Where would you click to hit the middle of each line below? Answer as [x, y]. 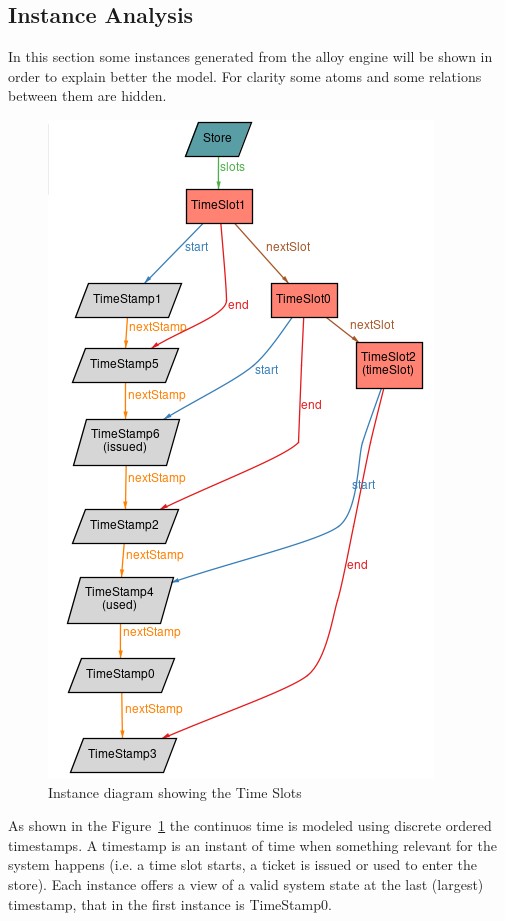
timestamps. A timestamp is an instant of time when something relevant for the [252, 844]
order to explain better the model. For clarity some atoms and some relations [245, 75]
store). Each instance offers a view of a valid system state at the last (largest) [246, 883]
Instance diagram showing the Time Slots [175, 791]
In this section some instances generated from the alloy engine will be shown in [250, 56]
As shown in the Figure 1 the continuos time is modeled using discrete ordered [250, 825]
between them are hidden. [87, 95]
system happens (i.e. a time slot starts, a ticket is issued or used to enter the [243, 864]
